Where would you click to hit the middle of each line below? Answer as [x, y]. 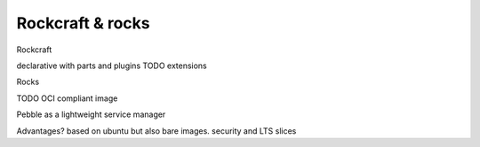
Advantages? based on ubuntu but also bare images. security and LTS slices [156, 131]
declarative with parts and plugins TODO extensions [112, 66]
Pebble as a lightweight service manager [91, 114]
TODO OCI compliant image [67, 98]
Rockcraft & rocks [83, 23]
